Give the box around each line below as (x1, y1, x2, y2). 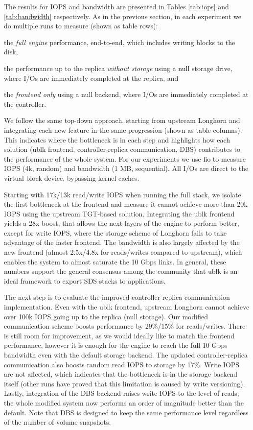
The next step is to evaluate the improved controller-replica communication (4, 292, 230, 302)
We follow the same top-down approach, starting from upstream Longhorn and (4, 115, 240, 125)
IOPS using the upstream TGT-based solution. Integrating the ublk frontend (4, 208, 235, 218)
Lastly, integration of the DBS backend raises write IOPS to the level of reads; (4, 388, 239, 398)
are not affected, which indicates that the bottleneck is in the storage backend (4, 369, 238, 379)
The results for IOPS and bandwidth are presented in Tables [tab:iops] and (4, 1, 229, 11)
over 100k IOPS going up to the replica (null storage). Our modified (4, 311, 208, 321)
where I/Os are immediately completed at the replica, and (4, 72, 179, 83)
